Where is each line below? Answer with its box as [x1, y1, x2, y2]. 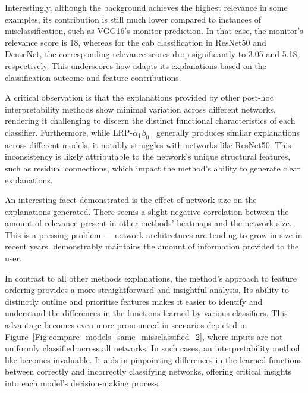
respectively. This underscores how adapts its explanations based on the [5, 59, 266, 71]
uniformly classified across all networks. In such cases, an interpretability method [5, 342, 300, 354]
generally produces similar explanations [156, 126, 300, 138]
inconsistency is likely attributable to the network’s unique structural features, [5, 150, 291, 163]
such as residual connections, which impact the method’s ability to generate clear [5, 161, 301, 174]
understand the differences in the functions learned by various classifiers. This [5, 307, 288, 319]
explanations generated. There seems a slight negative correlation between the [5, 205, 289, 217]
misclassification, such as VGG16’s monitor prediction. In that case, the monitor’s [5, 24, 303, 37]
